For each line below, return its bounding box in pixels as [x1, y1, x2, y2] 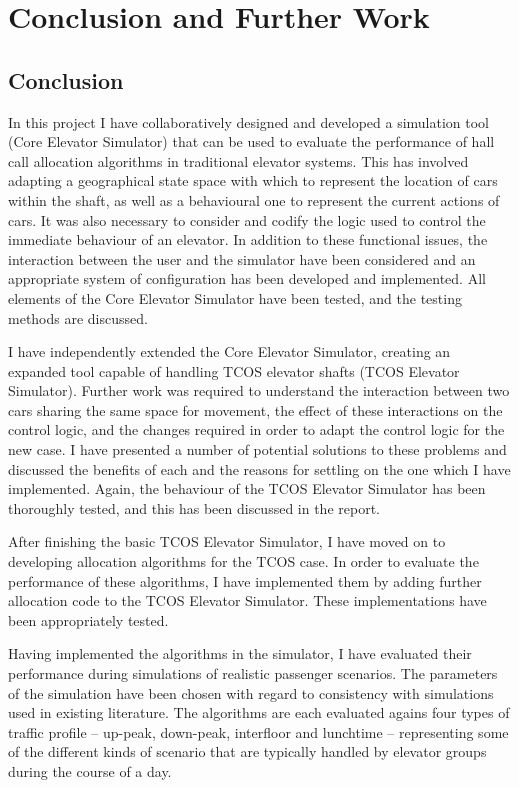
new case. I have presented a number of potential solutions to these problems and [8, 439, 507, 460]
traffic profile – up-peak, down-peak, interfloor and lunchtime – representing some [8, 721, 509, 742]
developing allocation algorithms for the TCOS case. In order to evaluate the [8, 551, 479, 572]
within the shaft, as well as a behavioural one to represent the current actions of [8, 189, 500, 210]
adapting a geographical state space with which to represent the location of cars [8, 170, 498, 191]
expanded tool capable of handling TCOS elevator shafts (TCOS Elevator [8, 360, 460, 381]
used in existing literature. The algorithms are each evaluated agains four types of [8, 702, 510, 723]
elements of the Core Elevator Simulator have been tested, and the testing [8, 287, 462, 308]
